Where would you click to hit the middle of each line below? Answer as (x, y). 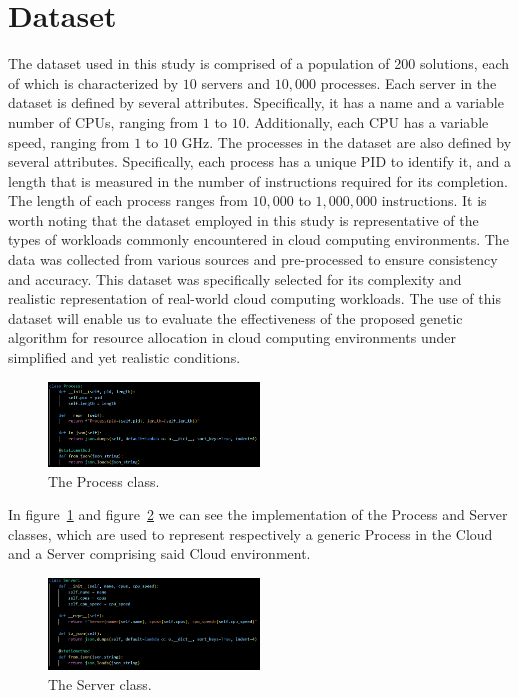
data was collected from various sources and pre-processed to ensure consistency (253, 259)
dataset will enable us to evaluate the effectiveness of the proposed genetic (235, 317)
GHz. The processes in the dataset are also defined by (346, 141)
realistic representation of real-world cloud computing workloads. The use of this (254, 298)
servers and (236, 82)
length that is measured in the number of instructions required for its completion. (258, 180)
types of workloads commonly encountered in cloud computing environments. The (258, 239)
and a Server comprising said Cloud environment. (159, 553)
